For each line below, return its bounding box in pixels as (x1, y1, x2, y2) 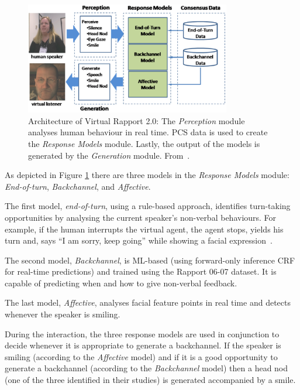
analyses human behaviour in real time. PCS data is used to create (28, 126, 268, 138)
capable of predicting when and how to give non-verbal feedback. (5, 276, 237, 289)
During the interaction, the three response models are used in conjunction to (5, 327, 280, 340)
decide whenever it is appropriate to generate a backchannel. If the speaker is (5, 339, 281, 351)
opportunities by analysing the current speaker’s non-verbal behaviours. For (5, 211, 277, 223)
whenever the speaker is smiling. (5, 308, 120, 320)
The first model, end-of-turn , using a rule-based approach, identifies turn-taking (5, 200, 291, 212)
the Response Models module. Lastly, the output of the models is (28, 137, 260, 149)
